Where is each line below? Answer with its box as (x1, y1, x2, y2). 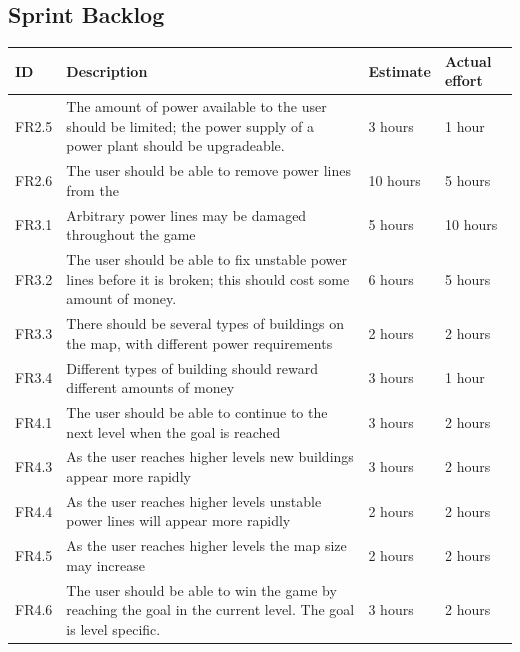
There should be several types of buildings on (66, 313, 345, 334)
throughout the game (66, 224, 196, 245)
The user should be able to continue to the (66, 401, 328, 422)
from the (66, 179, 119, 200)
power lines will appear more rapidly (66, 510, 291, 531)
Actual (444, 50, 492, 71)
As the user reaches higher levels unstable (66, 490, 322, 511)
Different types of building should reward (66, 357, 319, 378)
